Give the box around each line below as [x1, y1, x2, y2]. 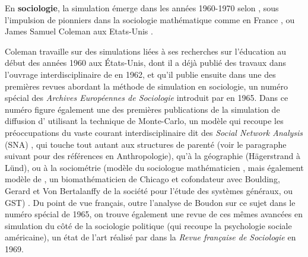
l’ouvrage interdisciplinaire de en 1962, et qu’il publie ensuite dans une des [5, 68, 276, 80]
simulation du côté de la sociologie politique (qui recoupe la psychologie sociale [5, 219, 292, 231]
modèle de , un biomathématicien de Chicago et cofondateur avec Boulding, [5, 173, 280, 185]
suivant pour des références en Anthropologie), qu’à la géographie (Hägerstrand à [5, 150, 300, 162]
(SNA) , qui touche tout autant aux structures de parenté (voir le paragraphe [5, 138, 287, 150]
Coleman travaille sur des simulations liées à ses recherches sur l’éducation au [5, 45, 287, 57]
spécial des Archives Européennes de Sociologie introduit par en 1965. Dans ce [5, 91, 288, 104]
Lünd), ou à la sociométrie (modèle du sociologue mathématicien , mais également [5, 161, 304, 173]
